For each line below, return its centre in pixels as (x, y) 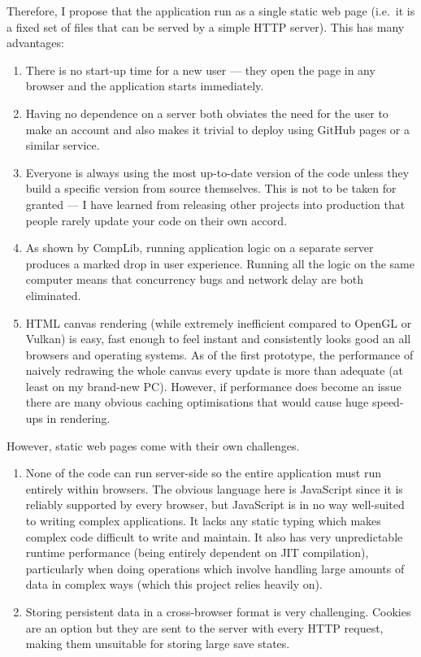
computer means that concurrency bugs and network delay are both (195, 279)
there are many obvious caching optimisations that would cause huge (197, 402)
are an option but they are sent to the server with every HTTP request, (204, 627)
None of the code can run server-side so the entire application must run (204, 473)
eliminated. (53, 295)
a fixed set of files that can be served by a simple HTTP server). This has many (206, 26)
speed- (388, 402)
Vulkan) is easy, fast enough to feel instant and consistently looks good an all (218, 339)
